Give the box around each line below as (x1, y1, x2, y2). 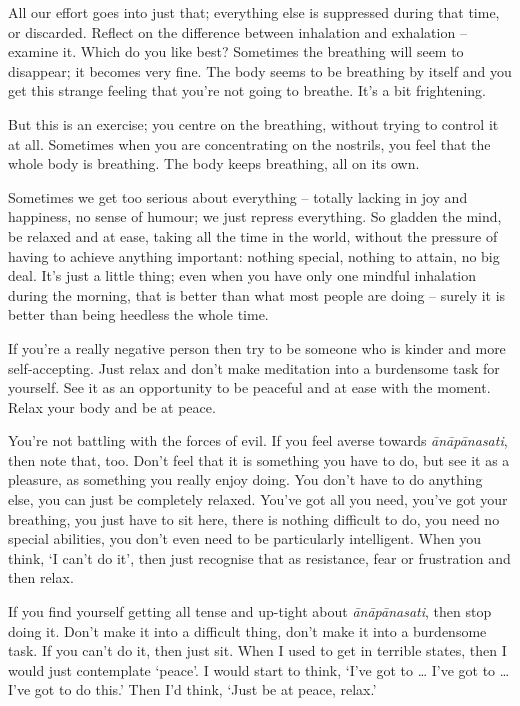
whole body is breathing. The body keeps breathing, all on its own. (8, 153, 420, 174)
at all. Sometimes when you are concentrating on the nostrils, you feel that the (8, 133, 491, 154)
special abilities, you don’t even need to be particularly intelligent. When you (8, 528, 482, 549)
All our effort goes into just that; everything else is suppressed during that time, (8, 2, 500, 22)
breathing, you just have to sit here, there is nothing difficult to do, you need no (8, 508, 500, 529)
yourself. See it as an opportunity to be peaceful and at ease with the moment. (8, 377, 491, 398)
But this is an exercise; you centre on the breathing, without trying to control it (8, 113, 499, 134)
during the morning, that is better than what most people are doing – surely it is (8, 284, 506, 305)
